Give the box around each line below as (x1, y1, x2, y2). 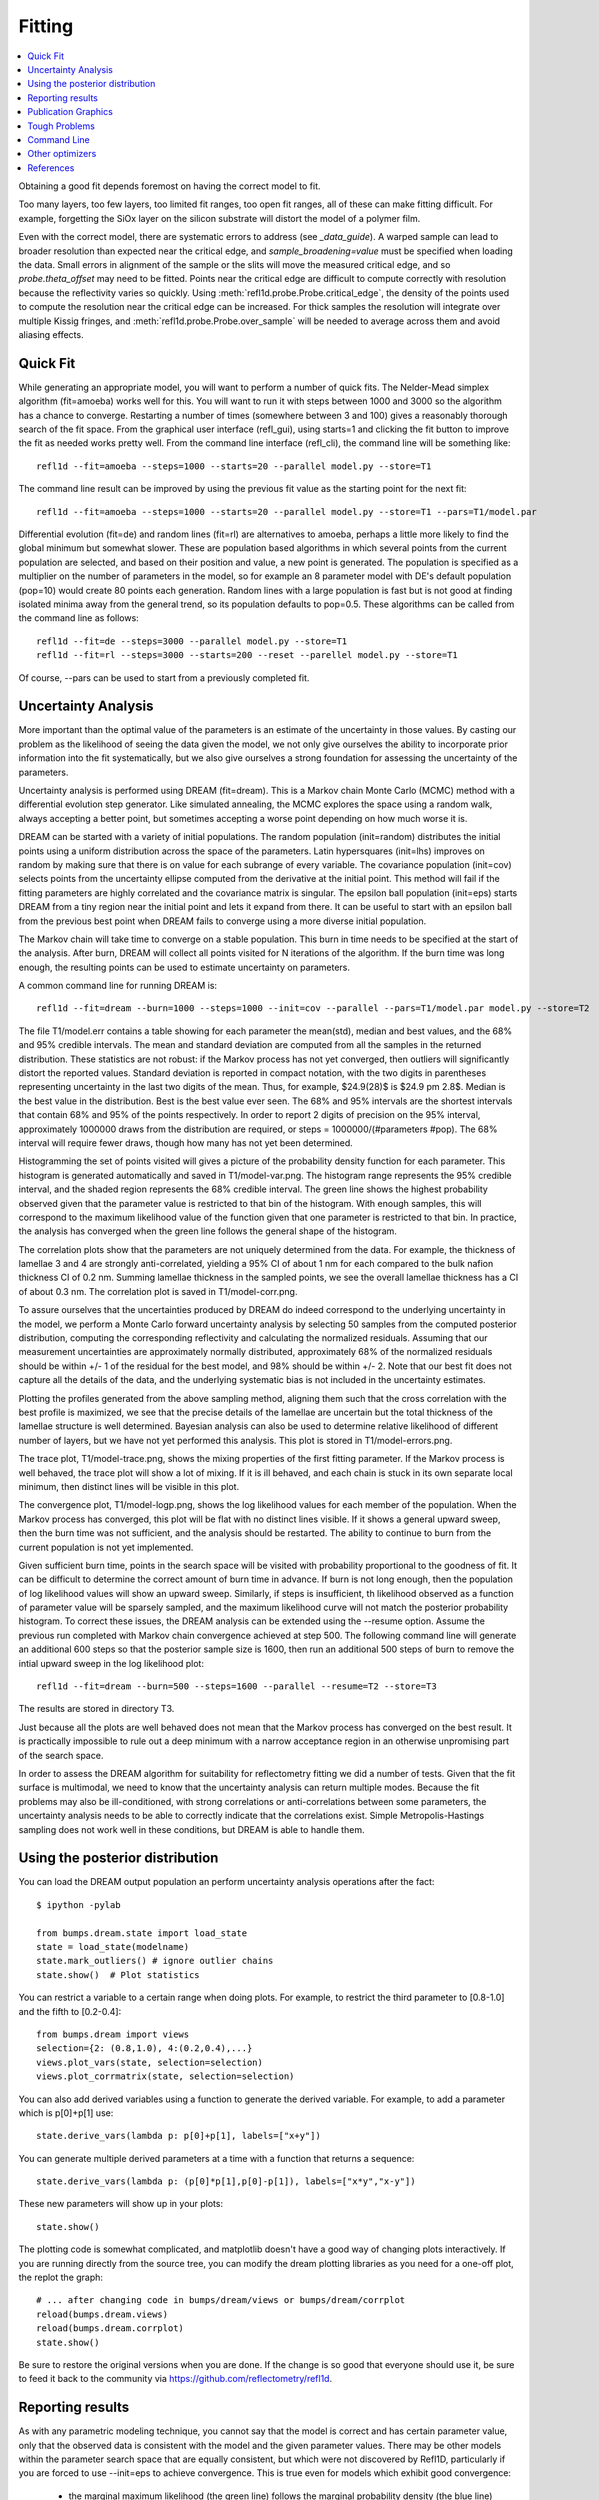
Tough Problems (27, 120, 95, 132)
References (27, 161, 75, 174)
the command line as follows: (18, 612, 139, 624)
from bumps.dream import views (36, 2028, 190, 2040)
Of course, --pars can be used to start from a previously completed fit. (18, 671, 310, 684)
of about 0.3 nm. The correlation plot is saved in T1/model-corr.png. (18, 1285, 298, 1297)
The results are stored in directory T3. (18, 1703, 175, 1715)
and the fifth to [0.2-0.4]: (18, 2005, 122, 2017)
